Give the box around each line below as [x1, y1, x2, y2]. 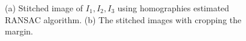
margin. [5, 25, 33, 37]
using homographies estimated [117, 2, 230, 14]
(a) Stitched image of [5, 2, 83, 14]
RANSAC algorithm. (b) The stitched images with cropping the [5, 13, 242, 26]
